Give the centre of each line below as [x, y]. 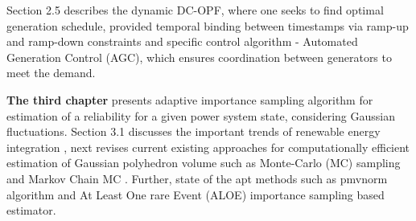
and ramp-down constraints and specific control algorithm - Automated [182, 41]
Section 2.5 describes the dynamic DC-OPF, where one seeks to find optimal [195, 10]
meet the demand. [51, 73]
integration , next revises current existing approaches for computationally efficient [208, 147]
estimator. [31, 210]
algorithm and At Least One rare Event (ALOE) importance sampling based [196, 194]
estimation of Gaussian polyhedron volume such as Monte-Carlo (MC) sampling [204, 163]
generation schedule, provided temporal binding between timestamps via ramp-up [208, 25]
